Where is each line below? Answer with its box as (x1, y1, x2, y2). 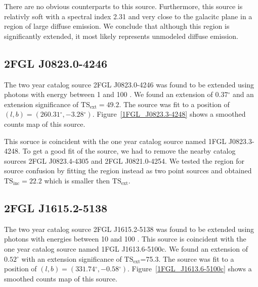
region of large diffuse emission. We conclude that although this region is (4, 21, 230, 31)
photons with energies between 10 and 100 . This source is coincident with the (4, 233, 246, 244)
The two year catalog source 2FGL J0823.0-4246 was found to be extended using (4, 79, 254, 89)
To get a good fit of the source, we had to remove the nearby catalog (22, 146, 236, 156)
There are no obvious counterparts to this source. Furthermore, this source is (4, 1, 243, 11)
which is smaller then (44, 175, 110, 185)
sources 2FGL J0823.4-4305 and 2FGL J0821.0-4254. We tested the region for (4, 155, 244, 166)
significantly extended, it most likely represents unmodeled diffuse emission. (4, 30, 238, 41)
